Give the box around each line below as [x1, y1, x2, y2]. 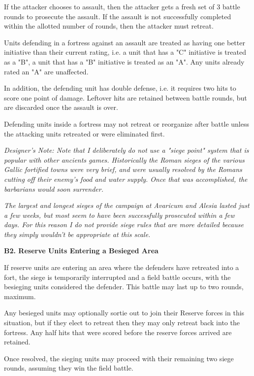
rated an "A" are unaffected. [4, 66, 89, 76]
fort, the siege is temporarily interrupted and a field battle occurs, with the [4, 272, 231, 282]
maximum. [4, 291, 36, 301]
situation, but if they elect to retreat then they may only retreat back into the [4, 317, 240, 328]
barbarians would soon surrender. [4, 183, 104, 194]
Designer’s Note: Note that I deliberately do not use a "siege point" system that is [4, 145, 249, 155]
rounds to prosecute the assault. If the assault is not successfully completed [4, 11, 231, 21]
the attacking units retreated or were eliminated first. [4, 128, 165, 138]
